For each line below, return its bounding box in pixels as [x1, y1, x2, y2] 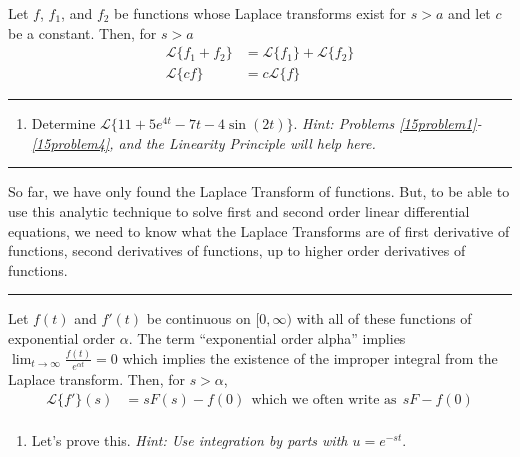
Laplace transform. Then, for [8, 369, 185, 390]
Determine [31, 113, 96, 134]
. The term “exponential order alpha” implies [128, 328, 406, 348]
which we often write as [251, 392, 397, 407]
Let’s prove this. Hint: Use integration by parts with [31, 429, 348, 450]
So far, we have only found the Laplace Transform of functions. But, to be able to [8, 181, 510, 202]
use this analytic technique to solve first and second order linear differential [8, 201, 470, 222]
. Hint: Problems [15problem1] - [293, 113, 482, 134]
